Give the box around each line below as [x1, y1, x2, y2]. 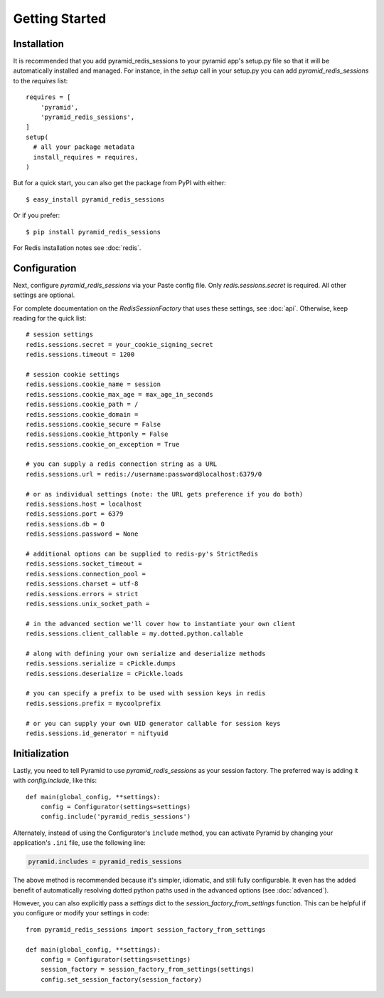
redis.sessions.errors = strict [26, 590, 139, 598]
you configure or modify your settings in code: [13, 909, 149, 918]
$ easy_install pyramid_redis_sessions [26, 195, 165, 203]
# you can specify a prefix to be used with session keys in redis [26, 690, 266, 697]
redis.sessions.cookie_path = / [26, 400, 139, 409]
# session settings [26, 331, 94, 338]
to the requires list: [13, 76, 68, 85]
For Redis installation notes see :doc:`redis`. [13, 243, 142, 252]
